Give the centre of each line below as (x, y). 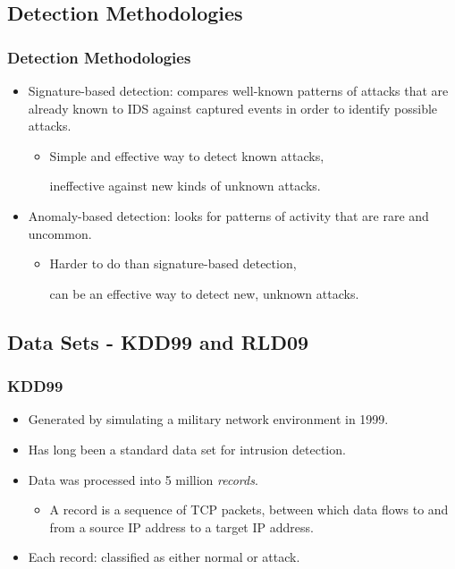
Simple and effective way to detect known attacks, (187, 155)
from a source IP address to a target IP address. (181, 527)
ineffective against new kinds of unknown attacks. (185, 186)
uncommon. (60, 233)
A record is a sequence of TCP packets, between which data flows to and (249, 510)
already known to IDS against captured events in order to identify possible (233, 108)
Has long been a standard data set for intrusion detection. (187, 449)
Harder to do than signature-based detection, (173, 263)
